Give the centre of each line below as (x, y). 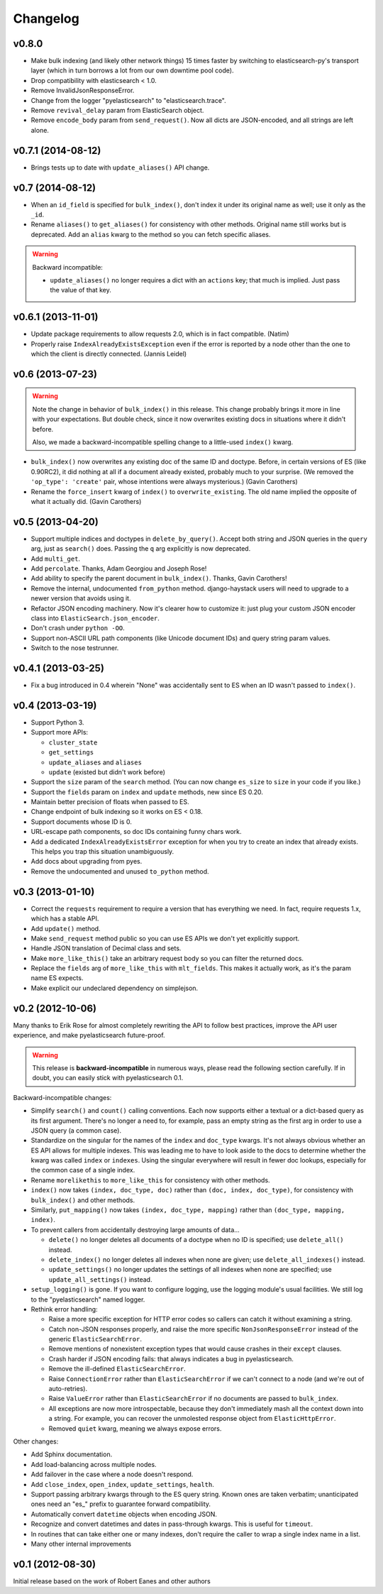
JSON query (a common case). (76, 1130)
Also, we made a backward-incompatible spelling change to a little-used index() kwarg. (163, 442)
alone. (40, 130)
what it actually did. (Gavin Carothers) (86, 501)
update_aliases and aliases (95, 762)
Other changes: (36, 1441)
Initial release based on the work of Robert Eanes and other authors (112, 1581)
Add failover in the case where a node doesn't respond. (112, 1474)
